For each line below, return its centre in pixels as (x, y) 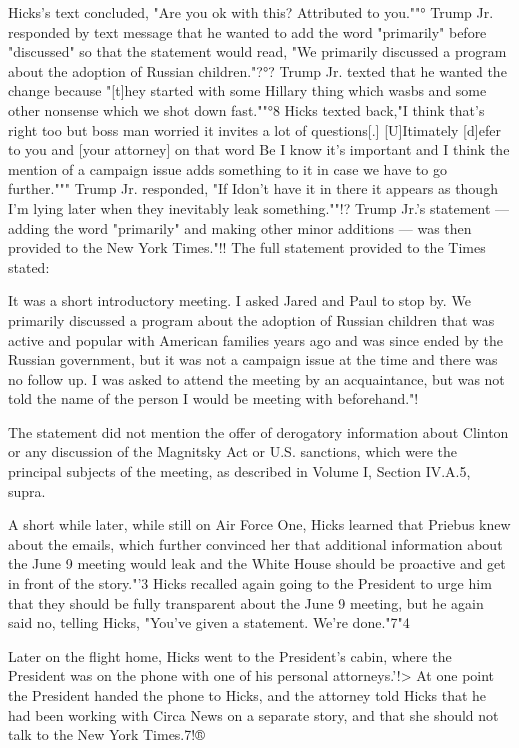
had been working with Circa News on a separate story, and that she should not (253, 714)
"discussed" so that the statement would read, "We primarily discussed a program (257, 51)
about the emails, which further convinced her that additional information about (255, 543)
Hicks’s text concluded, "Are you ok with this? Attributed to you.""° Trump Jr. (251, 12)
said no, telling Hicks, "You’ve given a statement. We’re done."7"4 (209, 622)
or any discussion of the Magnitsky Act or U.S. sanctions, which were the (232, 451)
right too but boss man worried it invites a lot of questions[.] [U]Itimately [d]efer (254, 129)
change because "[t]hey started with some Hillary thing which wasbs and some (247, 90)
